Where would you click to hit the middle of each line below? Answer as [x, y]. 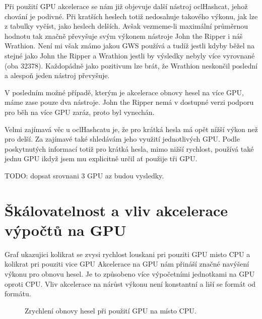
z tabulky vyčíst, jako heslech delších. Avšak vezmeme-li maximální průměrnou [126, 26]
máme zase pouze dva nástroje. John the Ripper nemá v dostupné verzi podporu [129, 102]
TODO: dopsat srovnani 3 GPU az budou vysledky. [84, 175]
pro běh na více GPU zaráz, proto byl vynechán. [80, 112]
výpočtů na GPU [65, 230]
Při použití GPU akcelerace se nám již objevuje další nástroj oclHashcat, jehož [126, 6]
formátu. [18, 294]
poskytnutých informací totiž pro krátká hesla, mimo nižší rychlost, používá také [129, 148]
